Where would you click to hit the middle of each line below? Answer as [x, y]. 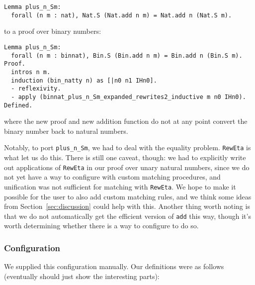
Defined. [18, 105]
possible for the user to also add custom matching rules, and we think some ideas [128, 196]
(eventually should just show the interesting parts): [82, 276]
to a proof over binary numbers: [53, 31]
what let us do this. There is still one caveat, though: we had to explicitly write [125, 157]
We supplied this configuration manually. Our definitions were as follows [114, 266]
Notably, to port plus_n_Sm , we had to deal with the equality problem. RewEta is [127, 147]
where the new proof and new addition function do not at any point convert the [126, 121]
